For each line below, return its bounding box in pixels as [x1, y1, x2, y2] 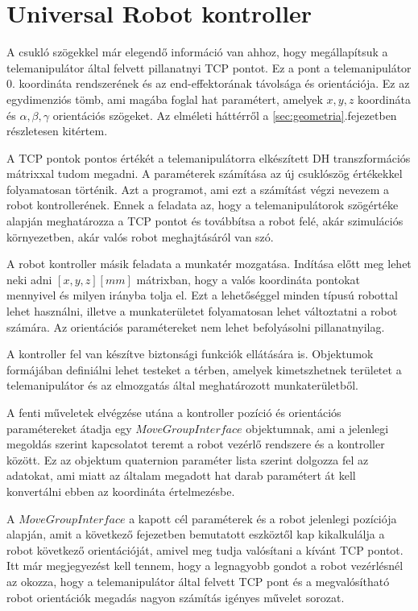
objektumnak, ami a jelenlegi [246, 419, 389, 436]
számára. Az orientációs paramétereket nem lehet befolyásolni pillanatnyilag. [6, 318, 385, 335]
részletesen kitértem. [6, 122, 108, 139]
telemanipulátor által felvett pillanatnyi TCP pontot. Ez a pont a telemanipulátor [6, 59, 412, 76]
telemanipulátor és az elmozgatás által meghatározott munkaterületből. [6, 377, 358, 394]
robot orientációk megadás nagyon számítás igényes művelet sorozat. [6, 588, 345, 605]
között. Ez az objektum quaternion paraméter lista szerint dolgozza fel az [6, 451, 369, 468]
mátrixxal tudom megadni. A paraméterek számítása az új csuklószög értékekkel [6, 165, 403, 182]
